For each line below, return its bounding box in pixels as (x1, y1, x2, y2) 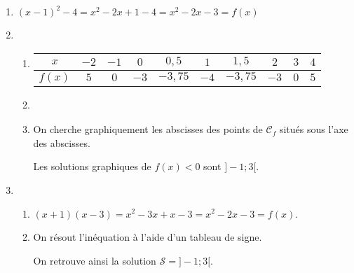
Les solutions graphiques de (33, 159, 151, 174)
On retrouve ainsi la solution (33, 253, 156, 267)
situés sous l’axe (279, 122, 348, 136)
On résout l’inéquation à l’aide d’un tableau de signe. (33, 230, 262, 244)
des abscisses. (33, 135, 90, 150)
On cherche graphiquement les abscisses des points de (33, 122, 263, 136)
